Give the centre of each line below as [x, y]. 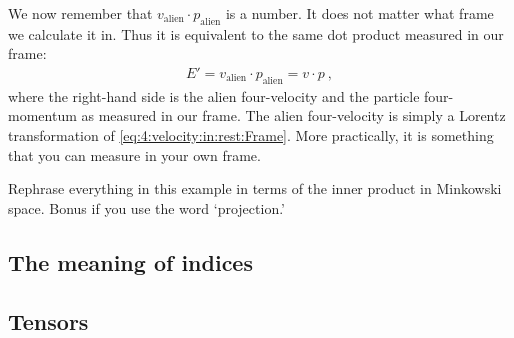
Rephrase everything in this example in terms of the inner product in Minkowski [255, 188]
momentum [42, 115]
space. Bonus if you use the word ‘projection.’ [147, 207]
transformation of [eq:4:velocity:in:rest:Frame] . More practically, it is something [251, 135]
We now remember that [80, 13]
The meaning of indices [130, 261]
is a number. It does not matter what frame [359, 13]
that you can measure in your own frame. [134, 154]
